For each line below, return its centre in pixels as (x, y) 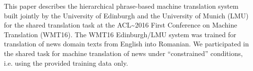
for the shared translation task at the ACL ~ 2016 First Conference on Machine (121, 25)
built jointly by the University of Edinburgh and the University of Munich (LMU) (126, 15)
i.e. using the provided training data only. (66, 63)
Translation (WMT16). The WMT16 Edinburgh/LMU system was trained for (120, 34)
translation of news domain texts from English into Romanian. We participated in (126, 44)
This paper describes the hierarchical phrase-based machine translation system (121, 6)
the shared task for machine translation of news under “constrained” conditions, (123, 53)
